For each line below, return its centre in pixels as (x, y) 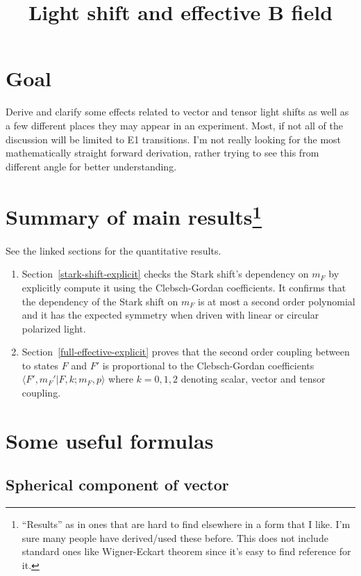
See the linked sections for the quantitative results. (114, 250)
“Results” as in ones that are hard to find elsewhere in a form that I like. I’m (186, 524)
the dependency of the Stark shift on (100, 301)
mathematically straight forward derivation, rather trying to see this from (162, 153)
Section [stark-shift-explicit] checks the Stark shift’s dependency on (165, 274)
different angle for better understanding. (91, 166)
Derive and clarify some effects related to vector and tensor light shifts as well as (177, 112)
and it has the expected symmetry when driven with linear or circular (170, 315)
